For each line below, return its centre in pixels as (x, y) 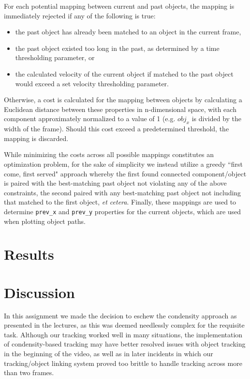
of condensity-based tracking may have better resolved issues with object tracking (125, 344)
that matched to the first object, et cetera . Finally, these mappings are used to (120, 202)
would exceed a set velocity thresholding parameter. (92, 83)
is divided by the (217, 118)
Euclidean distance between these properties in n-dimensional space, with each (120, 109)
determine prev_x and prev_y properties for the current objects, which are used (123, 211)
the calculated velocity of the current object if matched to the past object (124, 73)
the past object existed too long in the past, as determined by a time (117, 48)
